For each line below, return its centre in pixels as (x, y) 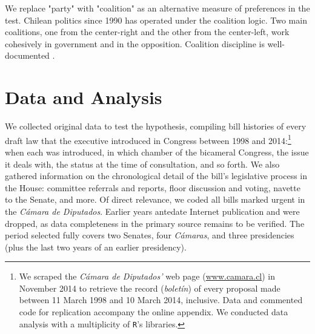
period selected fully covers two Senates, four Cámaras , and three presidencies (150, 235)
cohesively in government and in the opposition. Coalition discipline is (135, 43)
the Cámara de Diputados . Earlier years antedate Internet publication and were (152, 211)
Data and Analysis (84, 97)
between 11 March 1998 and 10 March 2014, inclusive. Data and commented (161, 300)
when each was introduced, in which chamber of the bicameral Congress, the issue (157, 152)
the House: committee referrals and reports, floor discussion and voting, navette (153, 187)
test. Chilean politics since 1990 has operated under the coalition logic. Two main (156, 20)
